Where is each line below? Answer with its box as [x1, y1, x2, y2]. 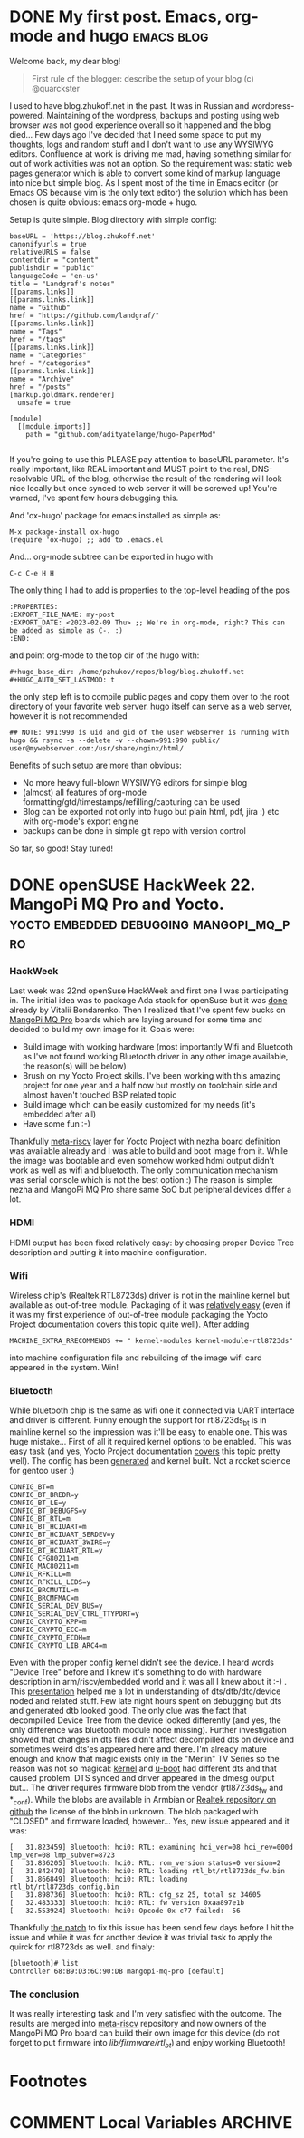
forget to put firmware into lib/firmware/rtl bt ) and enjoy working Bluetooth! [9, 2037, 286, 2050]
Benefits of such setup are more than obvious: [9, 759, 183, 770]
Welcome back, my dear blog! [9, 55, 121, 66]
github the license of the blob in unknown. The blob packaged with [9, 1805, 259, 1816]
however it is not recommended [9, 710, 128, 721]
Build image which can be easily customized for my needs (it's [22, 1099, 256, 1110]
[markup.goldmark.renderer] [9, 390, 116, 400]
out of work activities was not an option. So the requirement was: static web [9, 158, 292, 169]
